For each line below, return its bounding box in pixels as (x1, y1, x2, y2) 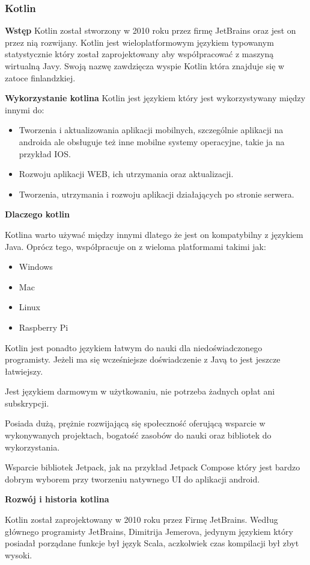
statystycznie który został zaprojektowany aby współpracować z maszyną (5, 48, 274, 60)
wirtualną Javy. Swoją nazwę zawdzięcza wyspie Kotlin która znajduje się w (5, 60, 285, 72)
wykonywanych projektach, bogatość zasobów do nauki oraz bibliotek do (5, 429, 272, 442)
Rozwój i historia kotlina (5, 493, 109, 505)
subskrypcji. (5, 396, 49, 409)
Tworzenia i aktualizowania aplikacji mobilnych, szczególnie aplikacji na (19, 123, 284, 136)
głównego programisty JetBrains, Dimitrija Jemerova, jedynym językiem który (5, 525, 293, 537)
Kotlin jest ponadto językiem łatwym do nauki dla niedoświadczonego (5, 341, 263, 354)
